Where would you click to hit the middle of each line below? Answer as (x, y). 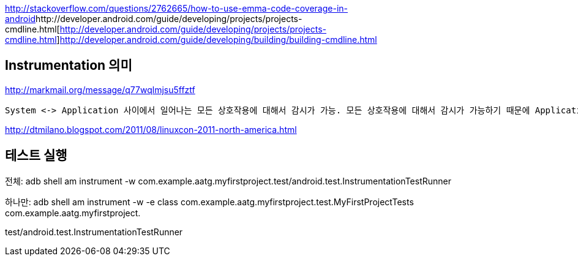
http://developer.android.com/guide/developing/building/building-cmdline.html (218, 40)
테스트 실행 (36, 156)
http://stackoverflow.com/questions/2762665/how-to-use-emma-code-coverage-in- (177, 8)
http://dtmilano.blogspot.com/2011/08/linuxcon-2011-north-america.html (151, 129)
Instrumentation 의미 (69, 66)
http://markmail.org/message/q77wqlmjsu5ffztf (100, 89)
